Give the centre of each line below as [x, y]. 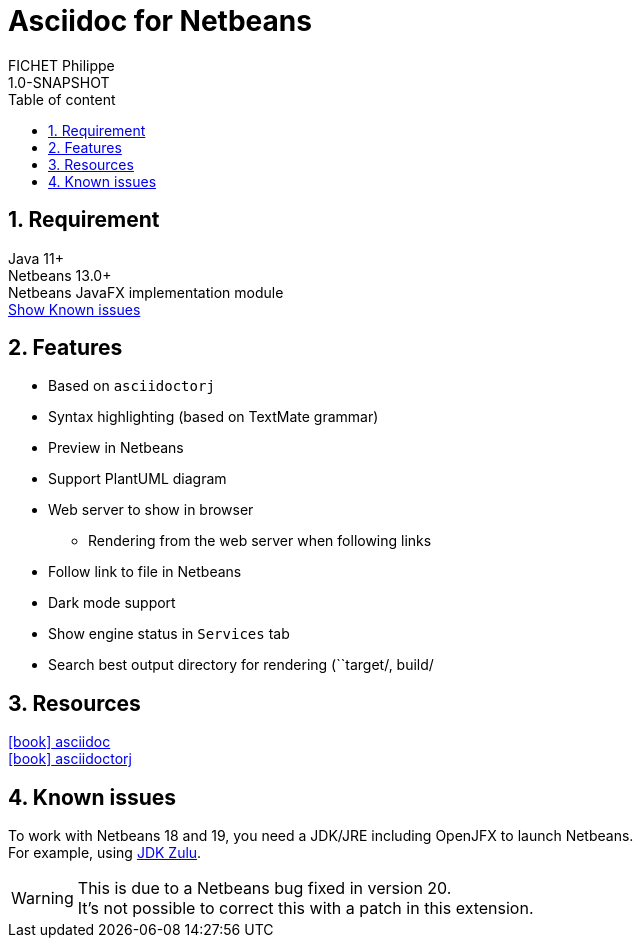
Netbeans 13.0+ [60, 275]
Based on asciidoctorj [131, 386]
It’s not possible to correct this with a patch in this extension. [305, 908]
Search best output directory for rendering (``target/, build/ [241, 665]
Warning [42, 898]
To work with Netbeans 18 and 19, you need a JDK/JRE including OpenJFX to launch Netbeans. [321, 836]
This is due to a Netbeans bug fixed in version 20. [264, 888]
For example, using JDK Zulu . [105, 853]
